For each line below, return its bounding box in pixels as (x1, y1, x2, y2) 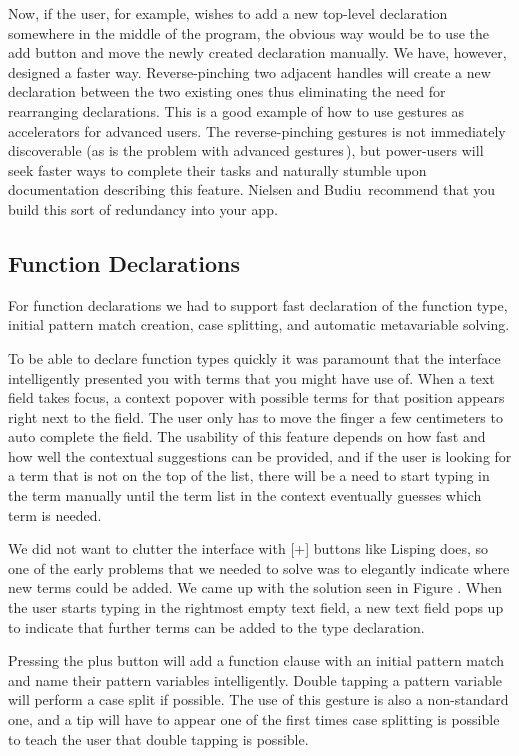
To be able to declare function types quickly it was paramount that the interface (8, 347, 501, 368)
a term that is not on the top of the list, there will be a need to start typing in (8, 465, 490, 486)
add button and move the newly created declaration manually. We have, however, (8, 42, 507, 63)
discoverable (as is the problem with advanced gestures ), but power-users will (8, 140, 484, 161)
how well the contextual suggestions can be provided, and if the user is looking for (8, 445, 512, 466)
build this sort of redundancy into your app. (8, 198, 278, 219)
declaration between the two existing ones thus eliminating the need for (8, 81, 446, 102)
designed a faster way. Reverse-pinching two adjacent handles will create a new (8, 61, 491, 82)
